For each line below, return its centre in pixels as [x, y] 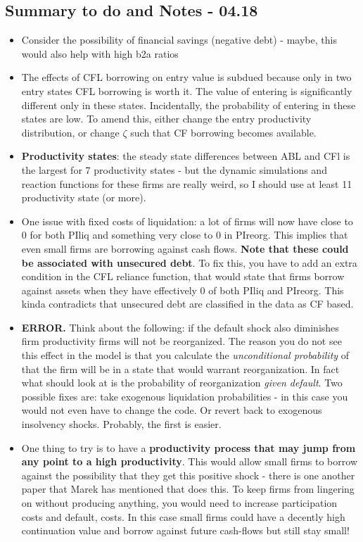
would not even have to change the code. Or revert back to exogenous [172, 410]
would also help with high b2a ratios [100, 53]
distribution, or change [70, 132]
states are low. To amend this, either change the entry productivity [166, 119]
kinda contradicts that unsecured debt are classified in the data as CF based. [187, 304]
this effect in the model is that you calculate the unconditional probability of [185, 355]
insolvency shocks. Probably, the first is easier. [121, 424]
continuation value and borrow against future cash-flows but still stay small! [185, 530]
